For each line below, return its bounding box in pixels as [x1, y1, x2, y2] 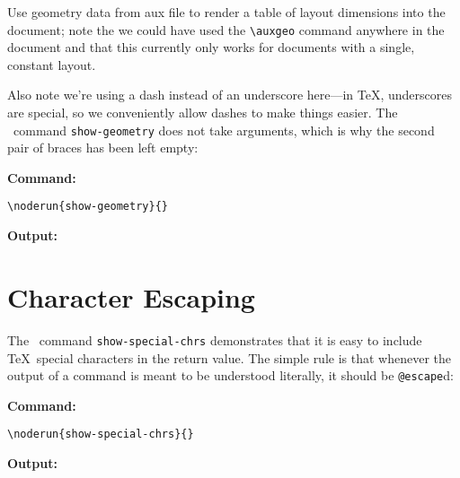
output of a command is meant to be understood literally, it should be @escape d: [7, 366, 454, 385]
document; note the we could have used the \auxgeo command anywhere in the [7, 20, 445, 39]
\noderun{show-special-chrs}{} [7, 428, 194, 441]
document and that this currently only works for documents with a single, [7, 38, 415, 56]
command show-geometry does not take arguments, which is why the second [13, 120, 435, 139]
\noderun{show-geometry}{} [7, 200, 168, 213]
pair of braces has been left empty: [7, 138, 199, 157]
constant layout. [7, 55, 96, 74]
